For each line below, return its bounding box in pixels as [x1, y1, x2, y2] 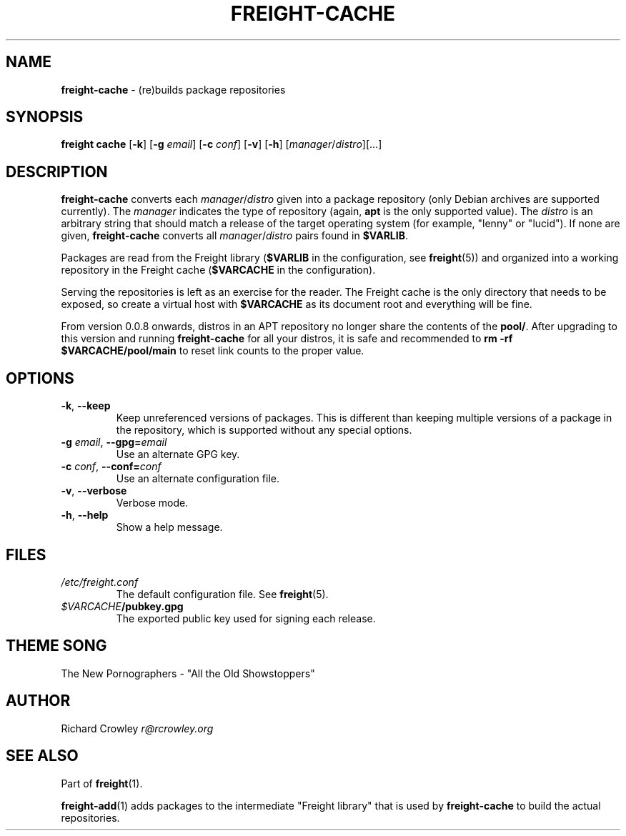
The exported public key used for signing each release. [116, 612, 376, 624]
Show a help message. [116, 521, 223, 534]
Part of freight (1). [61, 777, 143, 790]
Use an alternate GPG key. [116, 448, 240, 461]
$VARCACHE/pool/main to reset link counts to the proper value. [61, 344, 364, 357]
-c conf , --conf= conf [61, 460, 162, 473]
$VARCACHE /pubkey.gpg [61, 599, 184, 612]
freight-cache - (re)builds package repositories [61, 83, 286, 96]
